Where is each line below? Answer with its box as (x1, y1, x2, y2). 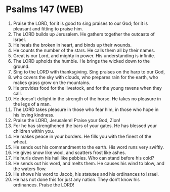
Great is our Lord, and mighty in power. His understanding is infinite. (13, 52, 156, 59)
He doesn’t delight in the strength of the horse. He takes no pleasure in (13, 95, 161, 102)
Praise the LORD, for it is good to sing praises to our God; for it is (13, 20, 148, 26)
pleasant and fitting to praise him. (13, 25, 83, 31)
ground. (13, 63, 30, 69)
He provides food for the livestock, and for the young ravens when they (13, 85, 162, 91)
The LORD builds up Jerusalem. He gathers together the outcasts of (13, 31, 155, 37)
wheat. (13, 138, 28, 145)
